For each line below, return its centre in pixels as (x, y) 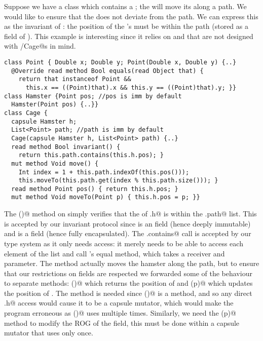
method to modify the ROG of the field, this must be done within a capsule (122, 323)
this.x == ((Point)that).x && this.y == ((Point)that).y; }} (131, 87)
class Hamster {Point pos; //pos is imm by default (93, 96)
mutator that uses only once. (49, 333)
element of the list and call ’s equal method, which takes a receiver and (115, 253)
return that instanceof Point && (75, 79)
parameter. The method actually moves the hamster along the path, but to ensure (132, 263)
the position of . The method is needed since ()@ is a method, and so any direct (128, 293)
